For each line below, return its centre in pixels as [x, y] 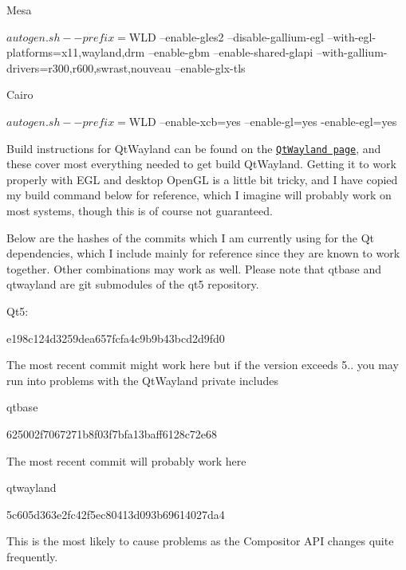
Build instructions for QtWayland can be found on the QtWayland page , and [194, 148]
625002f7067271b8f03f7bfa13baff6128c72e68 [112, 433]
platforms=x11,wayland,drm [76, 52]
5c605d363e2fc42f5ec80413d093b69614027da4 [116, 514]
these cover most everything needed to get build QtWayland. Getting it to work [201, 164]
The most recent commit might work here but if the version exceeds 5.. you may [203, 365]
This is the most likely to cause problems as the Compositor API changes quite [200, 541]
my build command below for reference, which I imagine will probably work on [199, 195]
